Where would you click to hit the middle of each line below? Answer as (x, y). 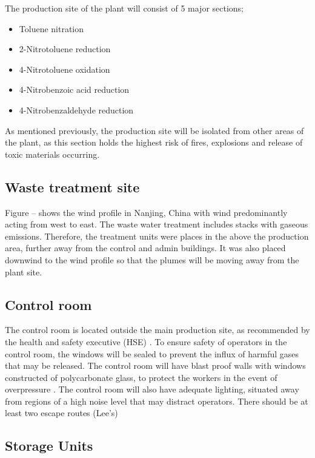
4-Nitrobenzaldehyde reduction (76, 109)
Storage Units (49, 446)
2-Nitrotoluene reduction (65, 49)
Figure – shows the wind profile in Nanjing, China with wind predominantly (146, 212)
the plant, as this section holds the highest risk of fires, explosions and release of (154, 142)
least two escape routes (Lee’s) (61, 413)
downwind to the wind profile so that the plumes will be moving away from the (152, 259)
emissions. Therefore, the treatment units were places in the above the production (157, 236)
